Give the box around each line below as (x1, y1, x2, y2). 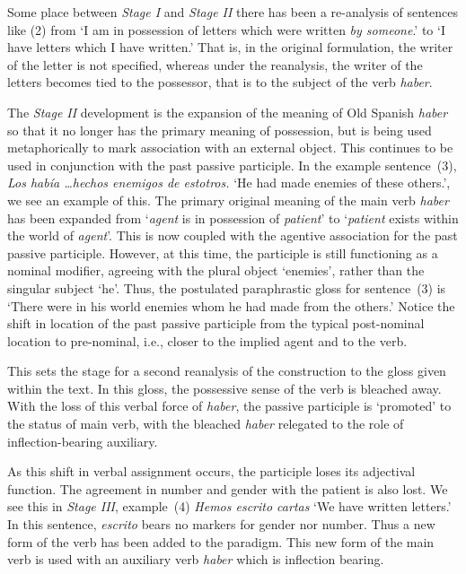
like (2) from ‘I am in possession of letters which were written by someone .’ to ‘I (7, 20, 445, 39)
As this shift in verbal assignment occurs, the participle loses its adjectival (7, 462, 416, 481)
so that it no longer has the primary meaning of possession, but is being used (7, 120, 432, 139)
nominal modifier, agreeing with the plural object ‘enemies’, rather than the (7, 261, 425, 280)
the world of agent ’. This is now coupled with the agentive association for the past (7, 226, 458, 245)
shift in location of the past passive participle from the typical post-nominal (7, 314, 425, 333)
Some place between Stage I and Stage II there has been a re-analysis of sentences (7, 3, 459, 21)
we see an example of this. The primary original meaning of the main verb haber (7, 190, 449, 209)
